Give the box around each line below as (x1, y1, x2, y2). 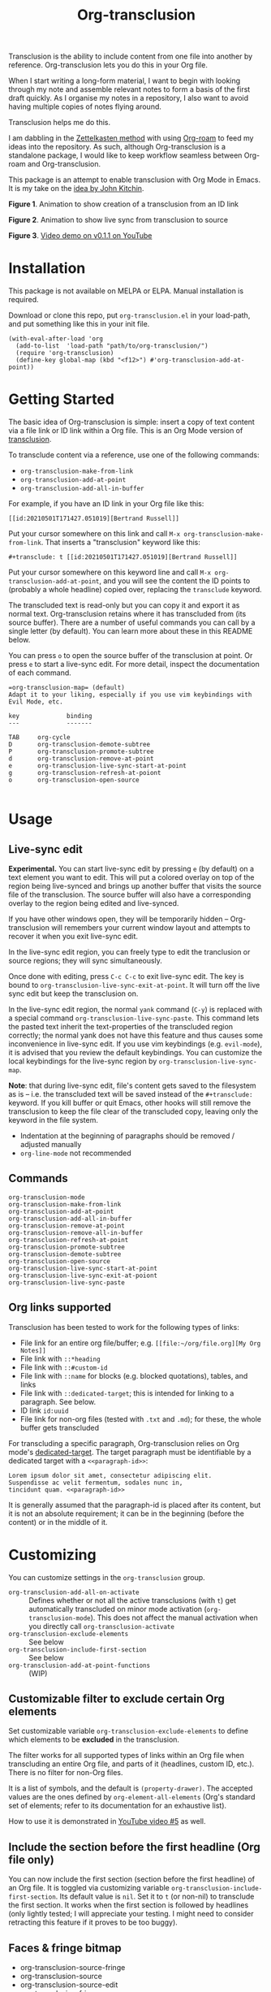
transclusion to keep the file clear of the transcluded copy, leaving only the (8, 1106, 259, 1116)
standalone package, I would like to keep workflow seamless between (8, 150, 243, 160)
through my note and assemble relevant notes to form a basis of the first (8, 84, 251, 94)
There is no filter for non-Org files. (8, 1768, 123, 1778)
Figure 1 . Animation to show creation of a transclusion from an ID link (8, 199, 239, 209)
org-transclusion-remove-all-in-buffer (8, 1228, 144, 1236)
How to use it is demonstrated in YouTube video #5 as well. (8, 1817, 206, 1826)
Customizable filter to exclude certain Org (8, 1692, 226, 1706)
